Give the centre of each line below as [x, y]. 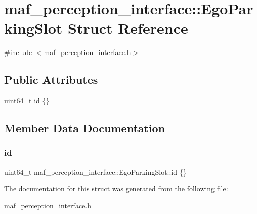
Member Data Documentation [85, 128]
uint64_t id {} [27, 101]
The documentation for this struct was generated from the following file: [116, 189]
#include [18, 52]
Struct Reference [128, 28]
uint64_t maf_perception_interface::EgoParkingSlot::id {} [95, 171]
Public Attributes [51, 79]
